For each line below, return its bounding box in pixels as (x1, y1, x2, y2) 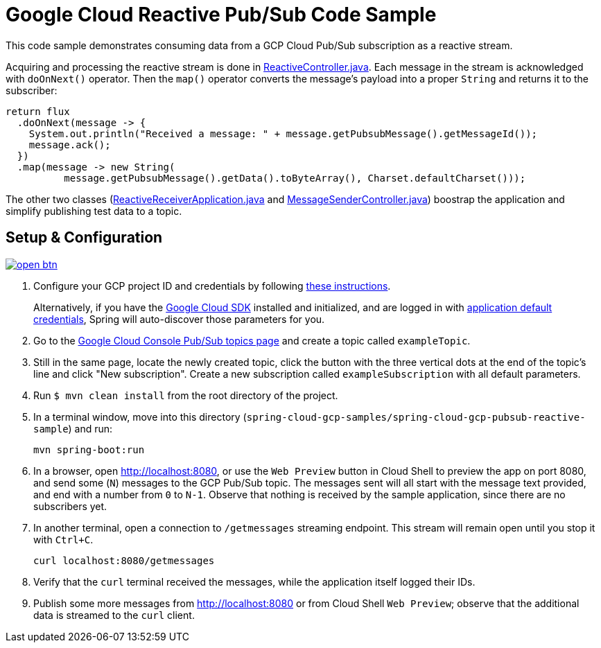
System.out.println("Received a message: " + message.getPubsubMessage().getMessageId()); (28, 128, 538, 139)
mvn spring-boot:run (33, 444, 145, 455)
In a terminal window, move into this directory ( (33, 410, 247, 423)
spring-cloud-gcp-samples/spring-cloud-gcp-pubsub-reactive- (246, 411, 586, 423)
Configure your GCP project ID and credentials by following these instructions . (33, 279, 391, 292)
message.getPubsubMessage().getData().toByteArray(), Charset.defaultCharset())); (64, 172, 526, 184)
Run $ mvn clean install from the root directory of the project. (33, 389, 338, 401)
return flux (6, 105, 70, 117)
